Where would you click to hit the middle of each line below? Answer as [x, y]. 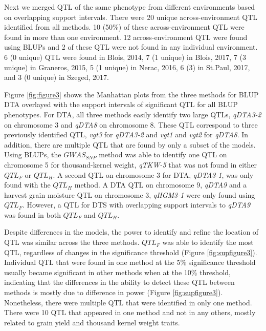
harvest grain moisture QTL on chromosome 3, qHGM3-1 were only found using [130, 194]
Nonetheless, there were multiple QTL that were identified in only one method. [128, 302]
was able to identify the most [208, 242]
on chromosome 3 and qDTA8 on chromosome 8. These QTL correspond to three [131, 124]
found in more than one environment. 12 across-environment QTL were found [126, 37]
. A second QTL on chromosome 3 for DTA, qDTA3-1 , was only [153, 174]
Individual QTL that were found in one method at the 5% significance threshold [130, 262]
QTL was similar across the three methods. [72, 242]
